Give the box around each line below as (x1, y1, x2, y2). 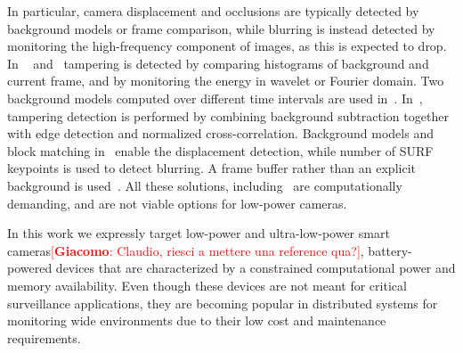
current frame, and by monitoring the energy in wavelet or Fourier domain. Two (7, 71, 444, 90)
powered (7, 259, 53, 277)
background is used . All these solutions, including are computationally (7, 176, 402, 194)
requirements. (7, 328, 81, 347)
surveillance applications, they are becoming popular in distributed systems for (7, 293, 438, 312)
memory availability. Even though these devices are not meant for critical (7, 275, 407, 294)
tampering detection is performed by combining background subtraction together (7, 106, 449, 125)
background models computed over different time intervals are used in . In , (7, 88, 423, 107)
